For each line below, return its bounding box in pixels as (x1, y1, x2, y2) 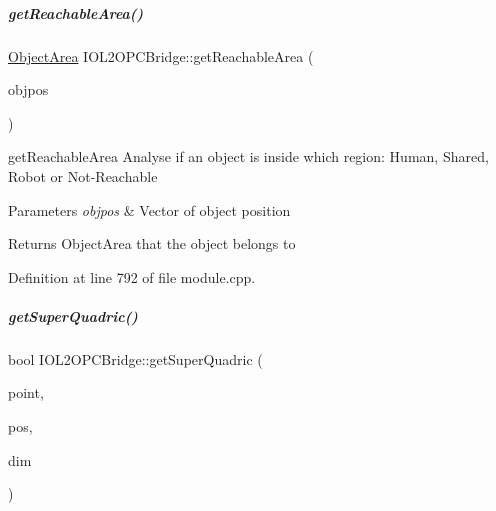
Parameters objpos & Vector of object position (8, 199, 291, 220)
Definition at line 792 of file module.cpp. (8, 266, 256, 287)
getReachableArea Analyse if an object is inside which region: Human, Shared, (8, 146, 489, 167)
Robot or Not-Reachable (8, 165, 158, 186)
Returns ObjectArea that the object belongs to (8, 233, 296, 254)
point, (8, 382, 44, 403)
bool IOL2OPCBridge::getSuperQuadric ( (8, 348, 263, 369)
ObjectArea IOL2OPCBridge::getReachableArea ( (8, 45, 314, 66)
